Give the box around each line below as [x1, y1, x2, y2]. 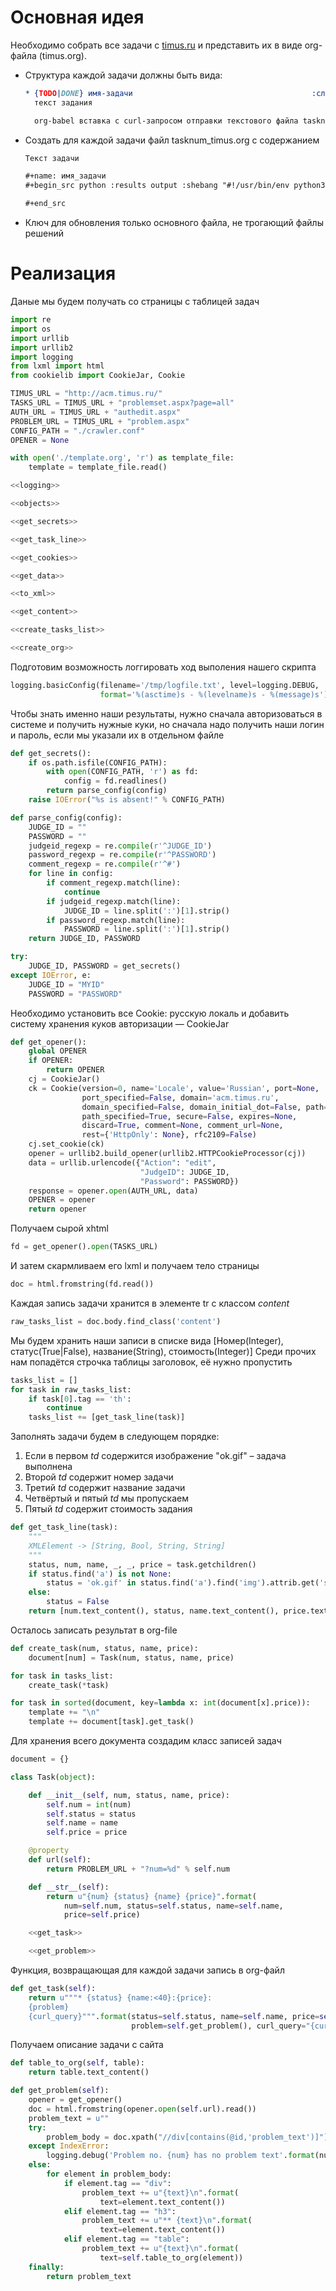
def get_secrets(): [10, 748, 92, 758]
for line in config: [28, 869, 114, 879]
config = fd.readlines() [63, 776, 168, 786]
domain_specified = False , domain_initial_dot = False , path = [81, 1102, 329, 1112]
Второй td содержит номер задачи [24, 1471, 174, 1483]
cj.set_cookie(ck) [28, 1139, 105, 1150]
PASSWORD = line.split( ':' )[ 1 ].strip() [63, 924, 230, 935]
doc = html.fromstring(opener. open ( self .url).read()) [28, 2104, 257, 2114]
